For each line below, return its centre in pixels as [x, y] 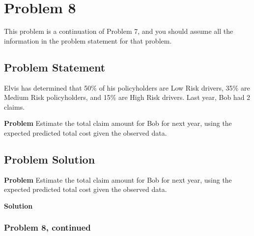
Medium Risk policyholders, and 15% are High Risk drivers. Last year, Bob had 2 [127, 97]
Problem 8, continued [47, 227]
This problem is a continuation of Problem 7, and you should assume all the [119, 31]
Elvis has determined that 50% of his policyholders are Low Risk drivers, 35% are [127, 87]
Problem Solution [50, 159]
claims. [14, 106]
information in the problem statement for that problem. [88, 40]
